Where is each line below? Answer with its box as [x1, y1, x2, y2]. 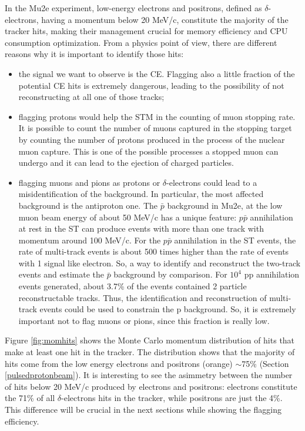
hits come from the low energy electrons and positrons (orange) [5, 357, 233, 369]
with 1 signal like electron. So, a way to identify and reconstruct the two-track [18, 256, 301, 269]
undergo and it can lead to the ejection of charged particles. [18, 156, 234, 169]
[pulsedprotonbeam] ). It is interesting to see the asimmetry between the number [5, 369, 293, 381]
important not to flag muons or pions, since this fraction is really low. [18, 314, 270, 326]
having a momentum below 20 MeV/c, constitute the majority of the [41, 13, 289, 25]
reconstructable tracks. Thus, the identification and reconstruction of [18, 291, 267, 303]
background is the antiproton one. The [18, 199, 158, 211]
